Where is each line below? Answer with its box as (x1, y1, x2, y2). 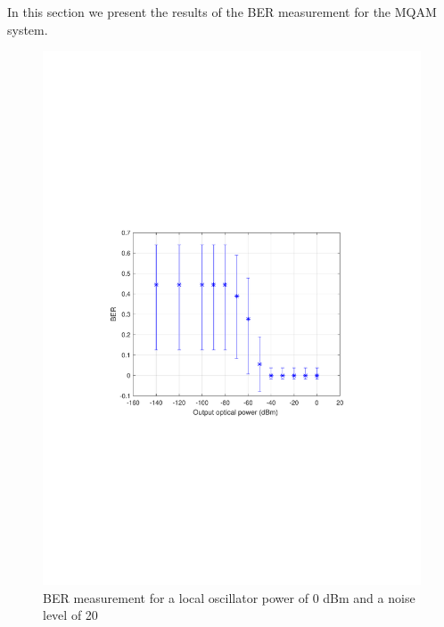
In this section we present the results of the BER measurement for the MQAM (7, 3, 437, 20)
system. (7, 20, 48, 38)
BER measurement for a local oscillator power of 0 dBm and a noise (43, 588, 415, 607)
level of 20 (43, 606, 98, 624)
